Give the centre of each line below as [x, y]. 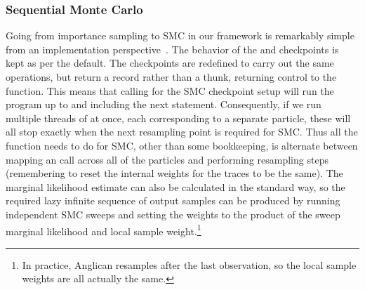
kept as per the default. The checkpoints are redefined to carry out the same [170, 63]
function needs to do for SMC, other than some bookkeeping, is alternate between [182, 145]
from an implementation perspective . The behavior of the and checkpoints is [172, 49]
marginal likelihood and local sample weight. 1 [104, 230]
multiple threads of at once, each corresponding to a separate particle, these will [178, 118]
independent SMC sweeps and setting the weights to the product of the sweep [173, 214]
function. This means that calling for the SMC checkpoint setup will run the [170, 90]
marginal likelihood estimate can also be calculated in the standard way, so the [175, 186]
